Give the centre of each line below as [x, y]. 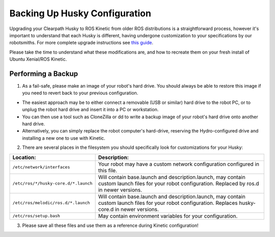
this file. [107, 170]
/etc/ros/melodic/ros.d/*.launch [51, 203]
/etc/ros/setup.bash [36, 216]
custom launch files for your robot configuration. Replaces [168, 203]
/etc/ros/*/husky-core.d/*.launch [52, 183]
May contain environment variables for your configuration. [168, 216]
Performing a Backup [44, 74]
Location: [24, 157]
